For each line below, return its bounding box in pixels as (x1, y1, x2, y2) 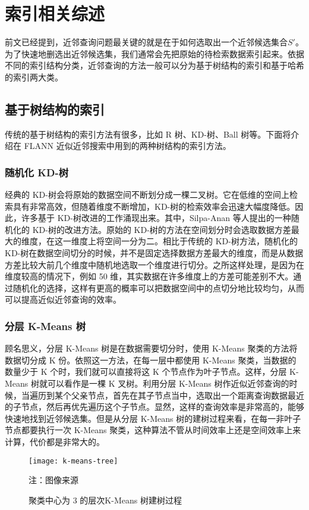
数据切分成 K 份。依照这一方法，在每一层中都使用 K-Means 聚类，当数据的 (5, 353, 297, 366)
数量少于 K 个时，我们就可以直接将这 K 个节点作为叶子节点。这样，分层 (5, 365, 287, 378)
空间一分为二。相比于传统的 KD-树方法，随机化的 (104, 235, 298, 247)
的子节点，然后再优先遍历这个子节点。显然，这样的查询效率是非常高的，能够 (5, 400, 304, 413)
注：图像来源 (29, 474, 78, 486)
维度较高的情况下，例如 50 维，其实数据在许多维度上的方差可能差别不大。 (5, 270, 294, 282)
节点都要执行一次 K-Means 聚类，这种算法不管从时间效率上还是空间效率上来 (5, 424, 301, 436)
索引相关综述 (5, 1, 105, 26)
